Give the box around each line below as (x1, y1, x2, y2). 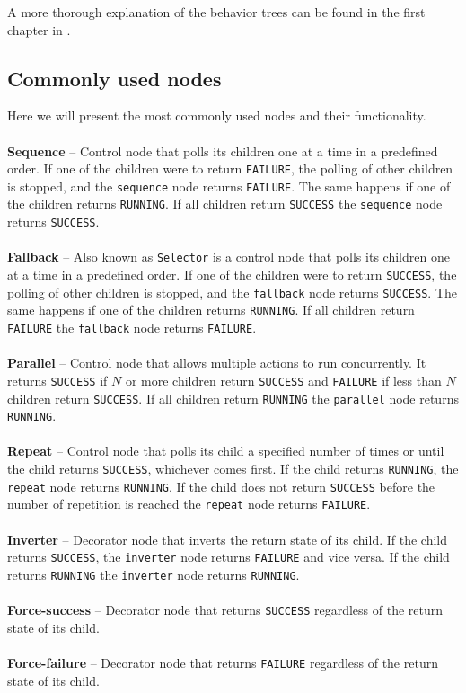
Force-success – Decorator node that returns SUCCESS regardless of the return (7, 600, 444, 619)
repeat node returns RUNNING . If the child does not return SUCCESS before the (7, 476, 435, 495)
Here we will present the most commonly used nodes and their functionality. (7, 106, 426, 125)
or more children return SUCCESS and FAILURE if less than (125, 370, 442, 389)
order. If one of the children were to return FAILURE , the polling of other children (7, 159, 453, 178)
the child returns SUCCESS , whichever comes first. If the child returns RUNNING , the (7, 459, 459, 478)
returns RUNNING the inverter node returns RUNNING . (7, 564, 300, 583)
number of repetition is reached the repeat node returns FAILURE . (7, 494, 371, 513)
